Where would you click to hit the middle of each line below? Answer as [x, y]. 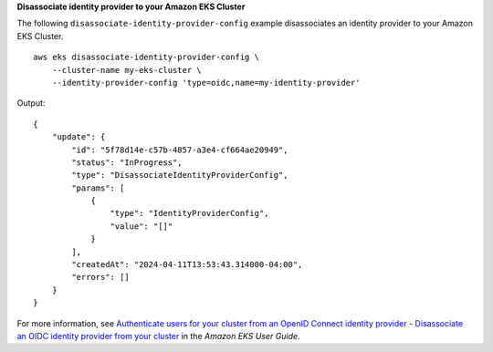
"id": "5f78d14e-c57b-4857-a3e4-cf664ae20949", [180, 150]
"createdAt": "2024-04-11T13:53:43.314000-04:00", [187, 265]
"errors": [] [100, 277]
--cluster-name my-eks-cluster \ [127, 70]
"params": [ [98, 188]
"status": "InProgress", [127, 162]
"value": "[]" [142, 226]
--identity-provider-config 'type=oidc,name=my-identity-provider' [206, 83]
